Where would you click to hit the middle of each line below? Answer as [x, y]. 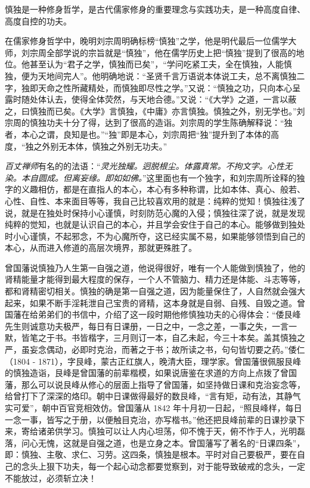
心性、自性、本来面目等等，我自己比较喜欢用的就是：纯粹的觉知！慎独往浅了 [155, 201]
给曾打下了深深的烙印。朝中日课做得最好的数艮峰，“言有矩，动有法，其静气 [153, 396]
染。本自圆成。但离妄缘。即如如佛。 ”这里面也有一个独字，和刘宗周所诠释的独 [155, 177]
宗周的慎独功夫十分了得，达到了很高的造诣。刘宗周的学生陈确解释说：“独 [149, 122]
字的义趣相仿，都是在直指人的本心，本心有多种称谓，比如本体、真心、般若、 [155, 189]
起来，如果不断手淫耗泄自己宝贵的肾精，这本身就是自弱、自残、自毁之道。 [151, 302]
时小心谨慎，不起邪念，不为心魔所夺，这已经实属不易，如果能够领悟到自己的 [155, 236]
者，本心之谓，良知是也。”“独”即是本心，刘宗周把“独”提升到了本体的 [138, 134]
